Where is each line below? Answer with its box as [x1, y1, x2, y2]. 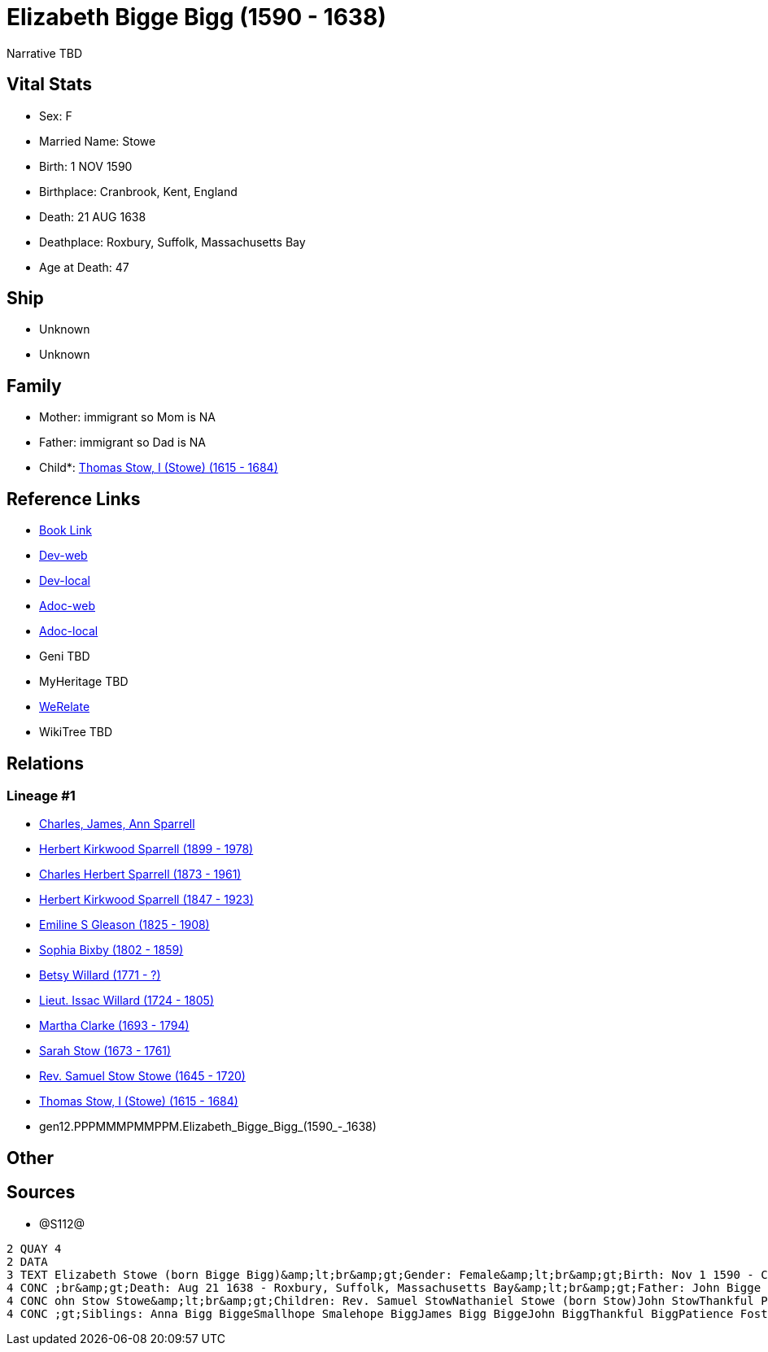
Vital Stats [7, 74, 93, 95]
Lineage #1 [7, 787, 76, 804]
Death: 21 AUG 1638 [39, 209, 146, 224]
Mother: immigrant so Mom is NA [39, 410, 216, 425]
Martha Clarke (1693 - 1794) [39, 1018, 190, 1033]
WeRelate [39, 700, 90, 714]
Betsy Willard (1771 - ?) [39, 968, 161, 983]
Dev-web [39, 548, 88, 563]
